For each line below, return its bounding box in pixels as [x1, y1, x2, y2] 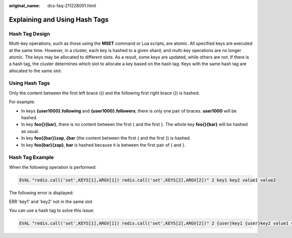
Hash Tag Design [9, 30, 51, 37]
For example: [9, 99, 36, 105]
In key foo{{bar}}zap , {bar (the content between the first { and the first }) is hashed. [21, 135, 191, 141]
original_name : [9, 3, 40, 8]
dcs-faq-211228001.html [47, 3, 96, 8]
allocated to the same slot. [9, 68, 62, 73]
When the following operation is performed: [9, 164, 97, 170]
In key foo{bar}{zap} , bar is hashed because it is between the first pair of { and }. [21, 142, 186, 148]
